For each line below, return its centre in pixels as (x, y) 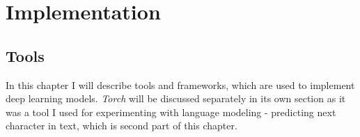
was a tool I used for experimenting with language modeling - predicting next (171, 112)
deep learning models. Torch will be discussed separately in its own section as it (176, 98)
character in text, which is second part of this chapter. (122, 126)
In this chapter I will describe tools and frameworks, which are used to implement (180, 84)
